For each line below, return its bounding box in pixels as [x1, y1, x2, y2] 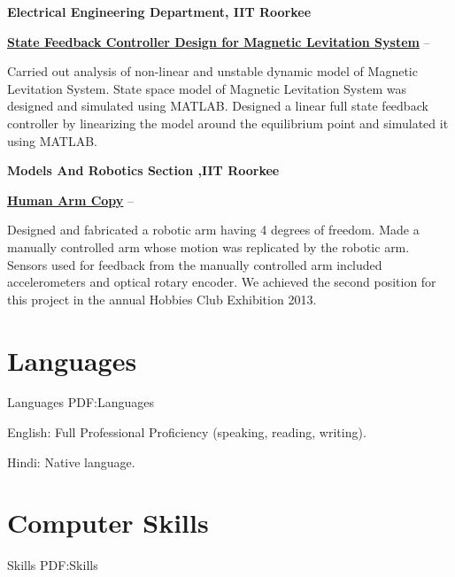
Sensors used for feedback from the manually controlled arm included [7, 255, 382, 273]
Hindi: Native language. [7, 452, 135, 471]
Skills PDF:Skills [7, 556, 98, 574]
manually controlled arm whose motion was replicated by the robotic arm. [7, 237, 410, 256]
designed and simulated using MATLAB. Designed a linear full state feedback [7, 96, 428, 115]
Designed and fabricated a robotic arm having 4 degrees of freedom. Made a [7, 220, 420, 239]
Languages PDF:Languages [7, 393, 155, 412]
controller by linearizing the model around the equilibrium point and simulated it [7, 113, 449, 132]
